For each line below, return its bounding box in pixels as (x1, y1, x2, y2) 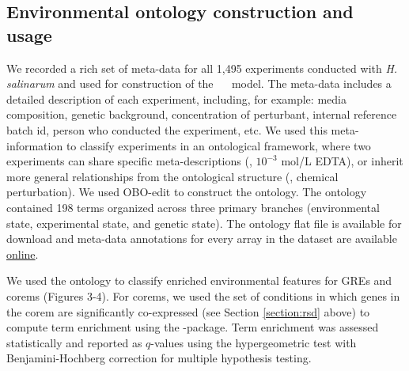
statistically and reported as (6, 334, 142, 350)
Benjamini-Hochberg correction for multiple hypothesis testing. (6, 350, 312, 366)
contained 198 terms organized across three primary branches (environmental (6, 199, 380, 215)
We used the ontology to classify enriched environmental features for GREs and (6, 272, 392, 289)
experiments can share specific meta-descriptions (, (6, 153, 252, 169)
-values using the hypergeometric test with (150, 334, 357, 350)
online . (6, 245, 39, 262)
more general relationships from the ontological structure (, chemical (6, 168, 339, 184)
